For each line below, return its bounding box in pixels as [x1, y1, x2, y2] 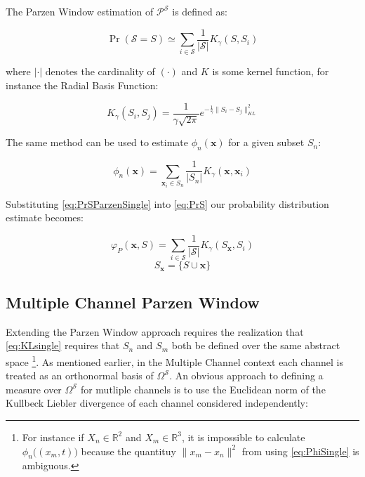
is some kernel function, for [212, 64, 329, 79]
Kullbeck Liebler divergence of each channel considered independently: [6, 396, 308, 410]
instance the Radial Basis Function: [6, 77, 159, 92]
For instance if [22, 429, 84, 444]
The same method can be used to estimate [6, 135, 188, 150]
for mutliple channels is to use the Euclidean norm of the [80, 381, 326, 396]
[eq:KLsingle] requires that [6, 338, 120, 353]
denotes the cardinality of [45, 64, 155, 79]
